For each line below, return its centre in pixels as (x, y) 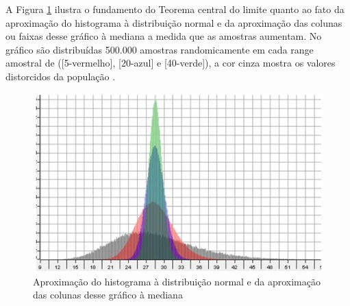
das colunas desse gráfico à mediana (108, 295)
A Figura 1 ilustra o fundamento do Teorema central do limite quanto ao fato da (175, 9)
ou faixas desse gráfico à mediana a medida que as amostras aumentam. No (164, 36)
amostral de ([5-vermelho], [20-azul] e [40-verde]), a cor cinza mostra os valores (171, 63)
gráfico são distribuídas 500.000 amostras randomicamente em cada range (160, 49)
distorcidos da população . (61, 76)
